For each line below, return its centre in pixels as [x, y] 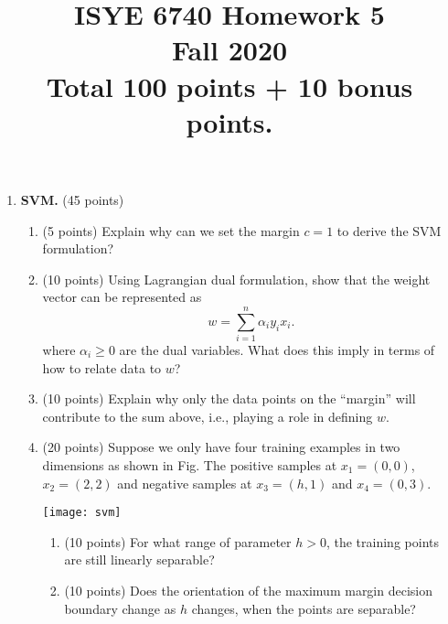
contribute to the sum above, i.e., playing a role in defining [208, 416]
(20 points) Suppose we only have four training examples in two [221, 447]
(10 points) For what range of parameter [178, 541]
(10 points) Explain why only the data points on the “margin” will [229, 398]
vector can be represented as [122, 297]
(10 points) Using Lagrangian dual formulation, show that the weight [236, 279]
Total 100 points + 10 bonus [229, 86]
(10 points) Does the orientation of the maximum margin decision [249, 591]
